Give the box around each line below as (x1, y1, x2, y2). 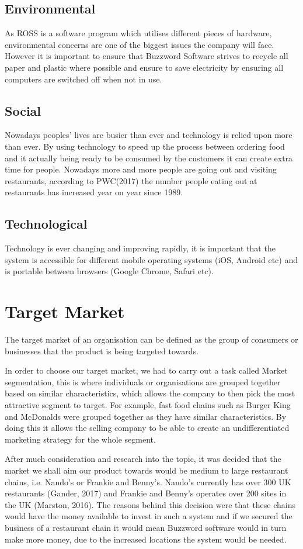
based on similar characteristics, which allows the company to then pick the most (5, 387, 295, 399)
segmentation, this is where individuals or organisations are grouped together (5, 375, 281, 388)
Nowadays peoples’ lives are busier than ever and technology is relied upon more (5, 129, 292, 141)
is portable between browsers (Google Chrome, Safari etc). (5, 265, 214, 277)
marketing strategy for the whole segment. (5, 433, 156, 445)
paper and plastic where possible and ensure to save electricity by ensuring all (5, 61, 284, 73)
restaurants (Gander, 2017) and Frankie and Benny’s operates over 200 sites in (5, 487, 287, 499)
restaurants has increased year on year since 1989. (5, 186, 183, 198)
